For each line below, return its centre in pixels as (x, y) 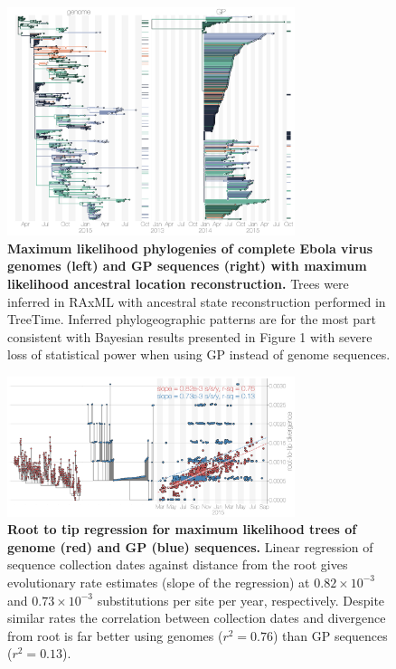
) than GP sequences (330, 635)
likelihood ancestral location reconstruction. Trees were (178, 283)
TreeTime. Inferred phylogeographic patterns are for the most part (192, 319)
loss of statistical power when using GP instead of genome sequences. (199, 354)
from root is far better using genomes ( (115, 635)
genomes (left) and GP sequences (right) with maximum (187, 266)
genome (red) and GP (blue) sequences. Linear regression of (190, 546)
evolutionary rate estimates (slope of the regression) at (159, 582)
